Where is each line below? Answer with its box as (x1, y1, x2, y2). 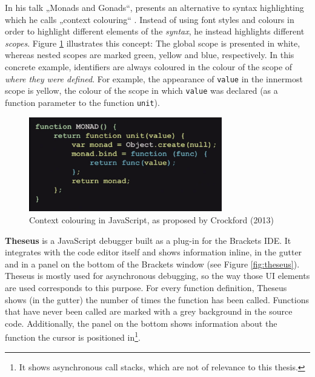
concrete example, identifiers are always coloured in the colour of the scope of (5, 60, 293, 73)
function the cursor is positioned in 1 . (5, 329, 141, 344)
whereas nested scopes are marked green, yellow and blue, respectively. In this (5, 48, 294, 61)
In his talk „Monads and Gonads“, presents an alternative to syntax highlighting (5, 1, 304, 13)
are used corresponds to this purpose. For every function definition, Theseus (5, 281, 287, 294)
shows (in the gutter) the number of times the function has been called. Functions (5, 293, 309, 306)
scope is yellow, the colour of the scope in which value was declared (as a (5, 84, 278, 97)
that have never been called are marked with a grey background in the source (5, 305, 293, 318)
